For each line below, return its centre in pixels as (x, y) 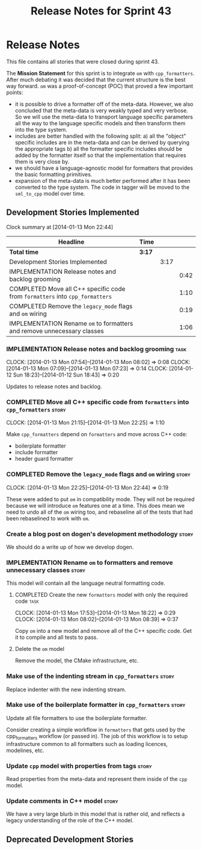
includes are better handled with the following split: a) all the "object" (100, 136)
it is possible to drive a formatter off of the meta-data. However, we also (104, 104)
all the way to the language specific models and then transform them (100, 123)
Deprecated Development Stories (70, 839)
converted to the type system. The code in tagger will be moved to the (102, 187)
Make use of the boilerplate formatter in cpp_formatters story (96, 705)
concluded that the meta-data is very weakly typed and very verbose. (101, 110)
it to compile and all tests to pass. (56, 637)
